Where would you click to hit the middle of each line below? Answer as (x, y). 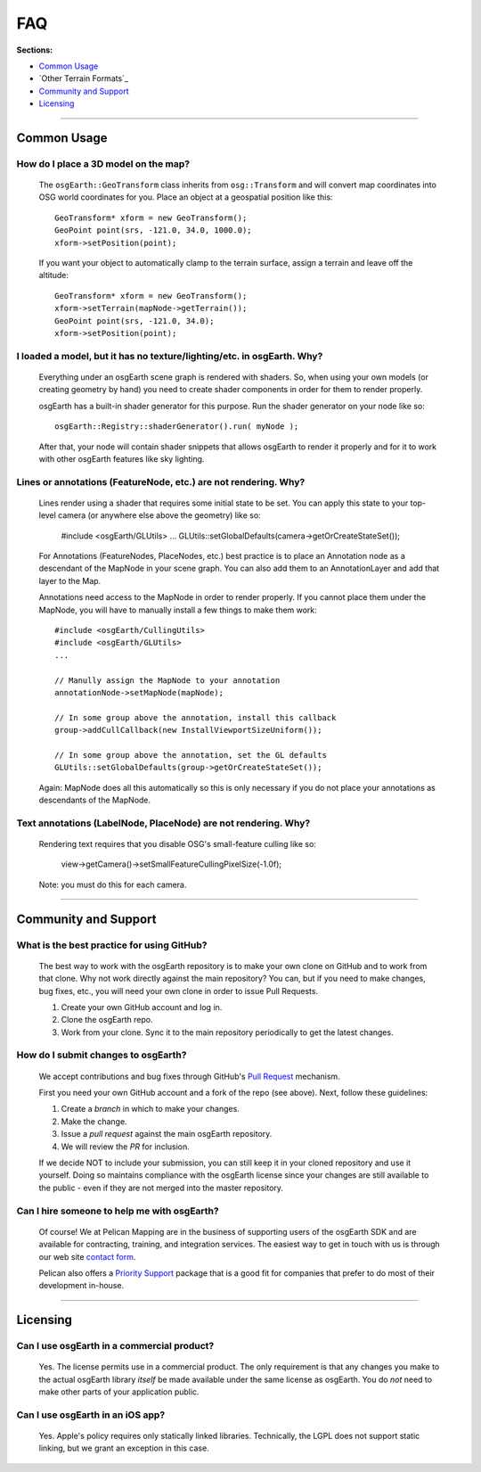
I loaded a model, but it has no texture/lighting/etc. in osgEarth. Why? (170, 356)
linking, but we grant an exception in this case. (124, 1448)
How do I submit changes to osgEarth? (102, 1055)
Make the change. (94, 1121)
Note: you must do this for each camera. (113, 884)
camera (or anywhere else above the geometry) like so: (160, 515)
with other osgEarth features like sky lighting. (122, 458)
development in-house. (82, 1286)
